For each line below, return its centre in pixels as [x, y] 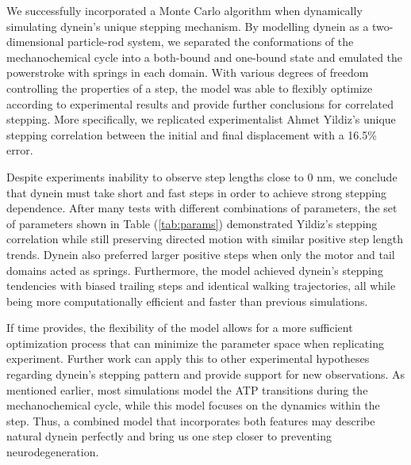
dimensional [35, 42]
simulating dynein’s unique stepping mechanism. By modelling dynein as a [188, 26]
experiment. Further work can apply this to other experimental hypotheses [188, 358]
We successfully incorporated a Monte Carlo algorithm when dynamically [184, 10]
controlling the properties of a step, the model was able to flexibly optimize [190, 88]
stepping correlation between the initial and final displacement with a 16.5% [192, 134]
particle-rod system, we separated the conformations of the [211, 42]
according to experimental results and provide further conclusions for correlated [200, 103]
